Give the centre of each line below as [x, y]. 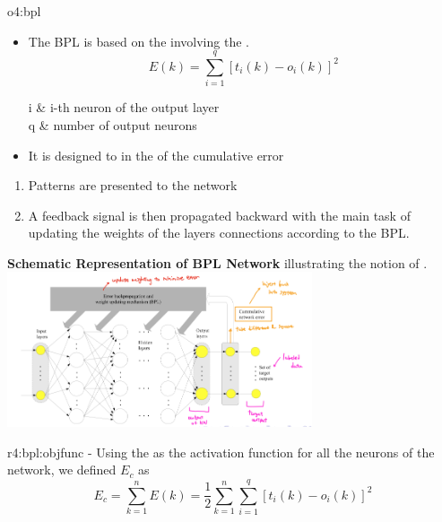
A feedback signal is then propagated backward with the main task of [219, 215]
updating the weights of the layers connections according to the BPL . [219, 233]
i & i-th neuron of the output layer [124, 107]
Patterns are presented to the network [133, 185]
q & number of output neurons [113, 124]
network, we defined [62, 470]
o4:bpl [24, 11]
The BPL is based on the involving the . [139, 41]
